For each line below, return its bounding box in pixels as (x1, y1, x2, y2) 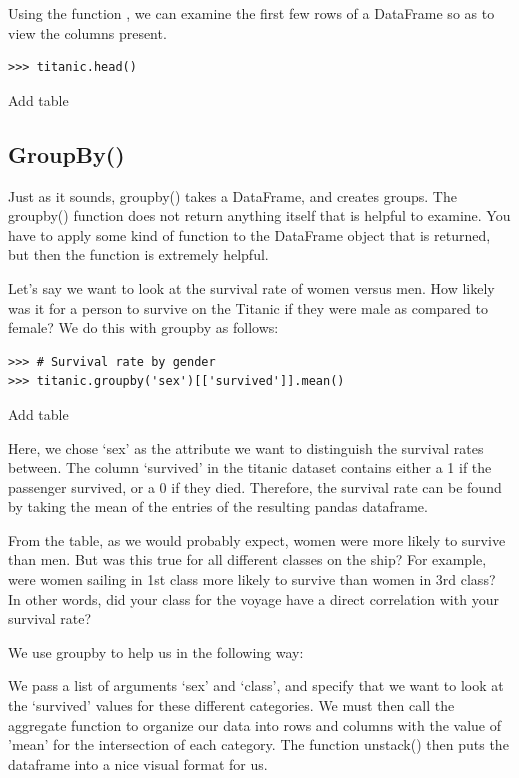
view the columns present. (8, 22, 167, 43)
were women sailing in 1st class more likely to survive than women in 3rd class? (8, 569, 496, 590)
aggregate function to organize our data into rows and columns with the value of (8, 714, 502, 735)
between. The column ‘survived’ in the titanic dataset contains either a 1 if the (8, 457, 492, 478)
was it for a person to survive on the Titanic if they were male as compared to (8, 297, 488, 318)
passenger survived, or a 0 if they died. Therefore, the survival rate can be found (8, 476, 502, 497)
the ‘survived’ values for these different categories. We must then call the (8, 695, 455, 716)
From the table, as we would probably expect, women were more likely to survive (8, 529, 506, 550)
